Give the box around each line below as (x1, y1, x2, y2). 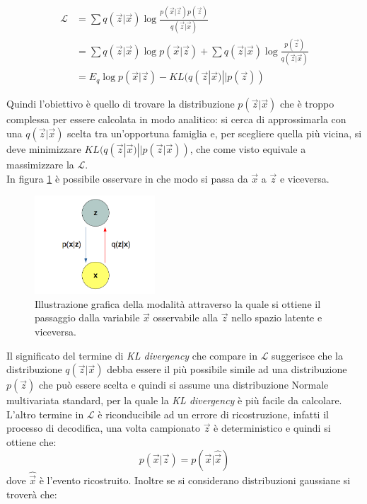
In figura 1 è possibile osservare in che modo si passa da (6, 171, 248, 185)
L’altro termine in (6, 406, 84, 421)
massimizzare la (6, 156, 74, 171)
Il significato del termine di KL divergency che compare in (6, 348, 257, 362)
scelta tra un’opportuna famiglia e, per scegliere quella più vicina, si (67, 125, 362, 140)
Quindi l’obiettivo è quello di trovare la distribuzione (6, 96, 235, 111)
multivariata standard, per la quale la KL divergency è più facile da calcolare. (6, 393, 342, 408)
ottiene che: (6, 434, 57, 449)
